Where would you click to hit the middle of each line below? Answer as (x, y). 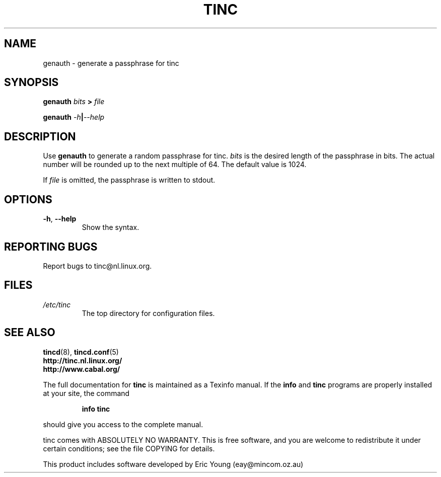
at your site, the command (86, 393)
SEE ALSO (30, 333)
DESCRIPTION (40, 136)
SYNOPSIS (31, 83)
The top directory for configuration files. (148, 313)
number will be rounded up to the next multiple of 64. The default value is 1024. (175, 165)
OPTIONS (28, 199)
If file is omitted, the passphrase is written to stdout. (129, 180)
